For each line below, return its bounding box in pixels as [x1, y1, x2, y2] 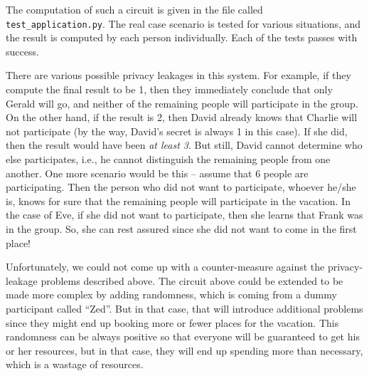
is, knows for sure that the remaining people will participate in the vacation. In [6, 193, 351, 208]
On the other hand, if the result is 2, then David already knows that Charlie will [6, 110, 358, 125]
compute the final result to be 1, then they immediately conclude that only [6, 82, 333, 97]
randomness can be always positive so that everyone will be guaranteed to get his [6, 329, 360, 344]
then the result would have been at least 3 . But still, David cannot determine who [6, 137, 363, 152]
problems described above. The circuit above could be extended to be [41, 273, 343, 288]
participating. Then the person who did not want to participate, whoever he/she [6, 179, 356, 194]
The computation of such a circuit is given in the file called [6, 2, 263, 16]
